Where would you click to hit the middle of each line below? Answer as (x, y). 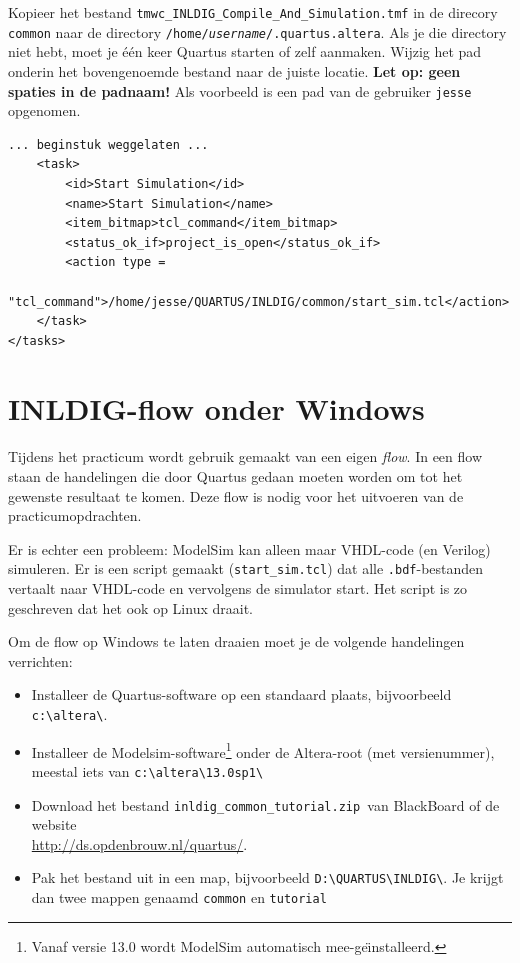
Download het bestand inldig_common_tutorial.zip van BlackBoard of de (265, 804)
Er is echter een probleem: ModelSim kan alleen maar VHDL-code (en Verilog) (249, 548)
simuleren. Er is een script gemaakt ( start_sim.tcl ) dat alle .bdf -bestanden (246, 568)
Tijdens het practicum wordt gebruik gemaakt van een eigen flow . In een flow (245, 456)
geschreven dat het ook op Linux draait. (130, 607)
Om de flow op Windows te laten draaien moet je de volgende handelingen (236, 641)
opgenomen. (44, 110)
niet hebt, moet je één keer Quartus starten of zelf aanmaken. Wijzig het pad (245, 51)
